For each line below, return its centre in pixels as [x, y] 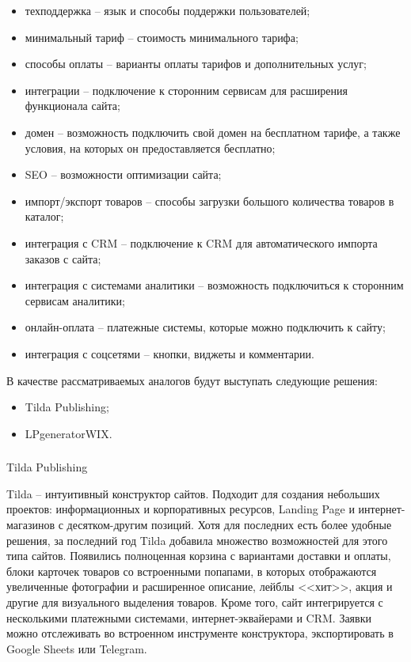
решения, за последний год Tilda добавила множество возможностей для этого [197, 540]
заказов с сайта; [63, 258]
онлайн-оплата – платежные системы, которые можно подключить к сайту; [205, 327]
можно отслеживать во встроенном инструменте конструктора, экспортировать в [200, 633]
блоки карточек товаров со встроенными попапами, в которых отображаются [192, 571]
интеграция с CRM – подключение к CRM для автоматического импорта [201, 242]
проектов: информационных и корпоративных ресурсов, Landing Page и [181, 509]
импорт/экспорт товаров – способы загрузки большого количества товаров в [209, 200]
